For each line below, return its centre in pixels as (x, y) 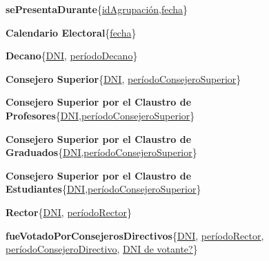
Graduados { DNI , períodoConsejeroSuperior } (101, 152)
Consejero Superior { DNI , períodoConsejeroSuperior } (123, 78)
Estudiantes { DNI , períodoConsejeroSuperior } (103, 189)
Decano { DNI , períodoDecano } (72, 56)
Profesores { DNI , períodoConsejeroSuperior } (100, 115)
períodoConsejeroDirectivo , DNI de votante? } (102, 249)
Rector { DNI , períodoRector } (69, 212)
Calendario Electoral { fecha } (71, 32)
